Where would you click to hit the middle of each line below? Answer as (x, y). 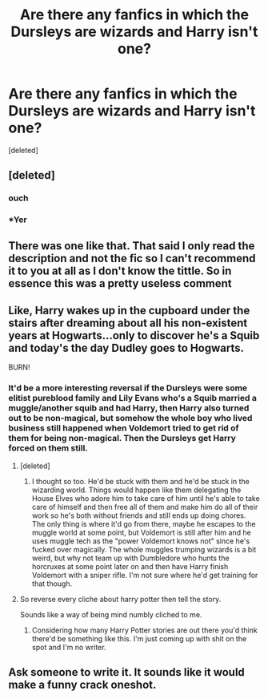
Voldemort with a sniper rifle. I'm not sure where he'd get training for (145, 575)
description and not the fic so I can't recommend (132, 258)
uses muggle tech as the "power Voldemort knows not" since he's (141, 541)
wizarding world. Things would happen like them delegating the (136, 490)
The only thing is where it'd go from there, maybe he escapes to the (144, 523)
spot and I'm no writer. (69, 647)
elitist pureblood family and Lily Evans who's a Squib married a (133, 398)
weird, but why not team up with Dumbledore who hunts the (130, 558)
